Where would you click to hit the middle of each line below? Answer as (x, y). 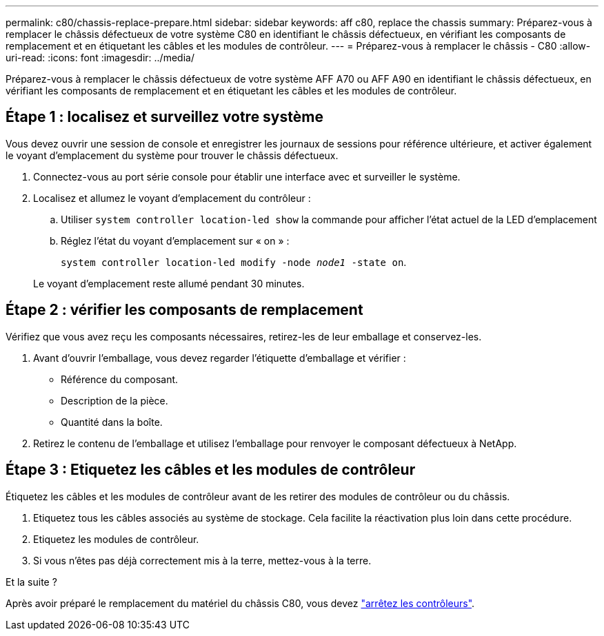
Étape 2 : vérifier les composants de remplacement (184, 310)
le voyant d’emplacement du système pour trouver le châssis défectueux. (172, 155)
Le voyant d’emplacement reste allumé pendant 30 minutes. (169, 283)
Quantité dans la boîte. (112, 422)
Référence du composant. (120, 379)
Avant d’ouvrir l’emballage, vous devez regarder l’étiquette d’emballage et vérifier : (220, 358)
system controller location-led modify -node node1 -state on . (234, 262)
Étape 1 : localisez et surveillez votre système (164, 117)
